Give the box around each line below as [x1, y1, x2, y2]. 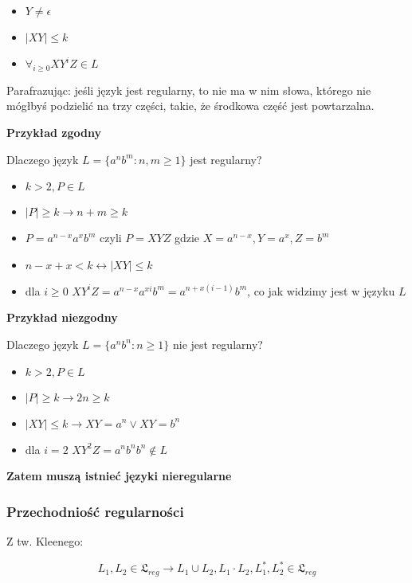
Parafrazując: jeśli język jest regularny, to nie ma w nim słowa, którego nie [6, 81, 371, 98]
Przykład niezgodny [6, 309, 118, 326]
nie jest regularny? [172, 335, 263, 352]
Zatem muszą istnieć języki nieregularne [6, 468, 232, 484]
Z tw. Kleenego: [6, 532, 84, 549]
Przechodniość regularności [6, 501, 184, 521]
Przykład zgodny [6, 123, 101, 140]
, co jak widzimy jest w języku [247, 282, 395, 299]
